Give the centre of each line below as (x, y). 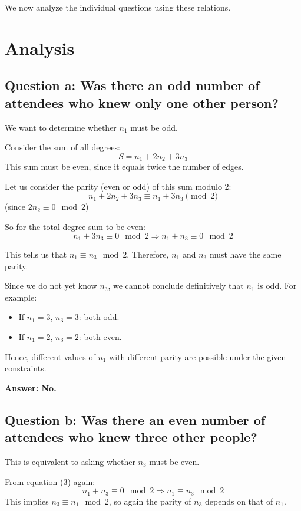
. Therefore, (148, 254)
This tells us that (36, 254)
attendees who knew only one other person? (142, 102)
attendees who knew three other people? (131, 437)
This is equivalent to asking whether (70, 461)
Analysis (40, 47)
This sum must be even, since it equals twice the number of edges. (124, 167)
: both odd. (99, 317)
